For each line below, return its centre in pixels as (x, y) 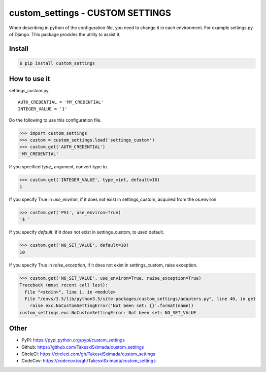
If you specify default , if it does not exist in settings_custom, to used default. (87, 232)
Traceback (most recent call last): (64, 285)
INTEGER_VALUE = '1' (43, 109)
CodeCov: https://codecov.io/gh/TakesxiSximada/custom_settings (89, 361)
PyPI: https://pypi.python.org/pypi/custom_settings (73, 340)
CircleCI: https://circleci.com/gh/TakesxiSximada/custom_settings (88, 354)
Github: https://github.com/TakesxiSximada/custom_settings (83, 347)
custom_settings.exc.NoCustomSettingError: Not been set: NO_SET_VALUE (108, 313)
